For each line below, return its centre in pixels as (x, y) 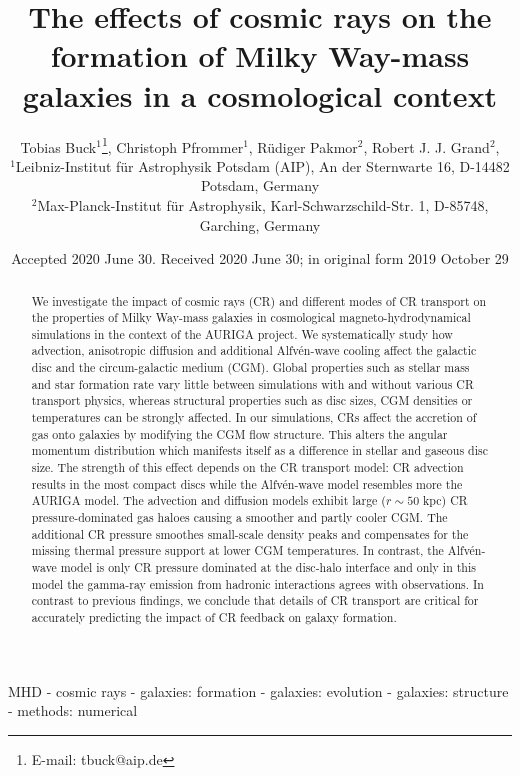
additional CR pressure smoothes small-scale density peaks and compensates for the (250, 533)
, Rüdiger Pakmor (303, 146)
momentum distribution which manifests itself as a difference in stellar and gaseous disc (259, 450)
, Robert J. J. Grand (426, 146)
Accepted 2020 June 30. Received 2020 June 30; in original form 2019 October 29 (260, 258)
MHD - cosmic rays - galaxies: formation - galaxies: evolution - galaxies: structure (258, 690)
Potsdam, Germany (260, 185)
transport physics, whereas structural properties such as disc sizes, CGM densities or (252, 400)
